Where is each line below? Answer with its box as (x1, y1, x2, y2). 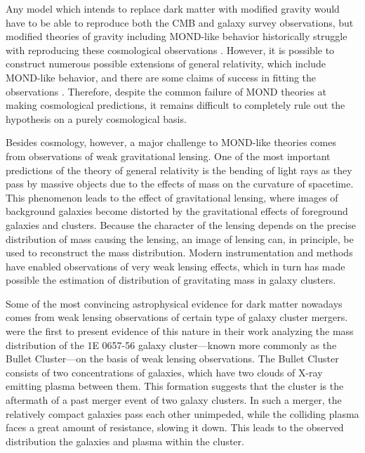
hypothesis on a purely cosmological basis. (6, 111, 187, 126)
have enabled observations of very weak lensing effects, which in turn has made (6, 258, 345, 273)
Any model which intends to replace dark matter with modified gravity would (6, 1, 340, 15)
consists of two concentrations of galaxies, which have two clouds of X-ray (6, 365, 323, 379)
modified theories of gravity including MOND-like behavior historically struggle (6, 29, 347, 44)
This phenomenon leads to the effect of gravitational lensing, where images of (6, 190, 338, 204)
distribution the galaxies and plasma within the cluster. (6, 433, 244, 448)
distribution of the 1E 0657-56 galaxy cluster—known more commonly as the (6, 337, 337, 352)
